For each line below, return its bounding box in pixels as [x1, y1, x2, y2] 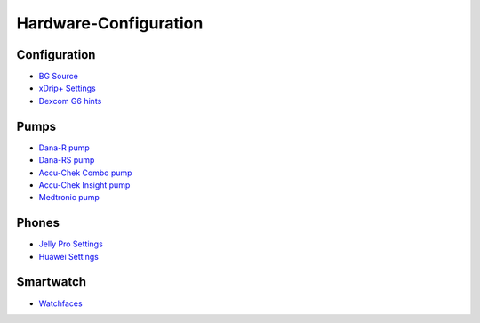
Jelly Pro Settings [38, 238, 104, 249]
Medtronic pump [38, 192, 100, 203]
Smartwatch [16, 274, 87, 289]
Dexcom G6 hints [38, 95, 102, 106]
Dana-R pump [38, 142, 91, 153]
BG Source [38, 71, 79, 82]
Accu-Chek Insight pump [38, 179, 131, 190]
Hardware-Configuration [16, 13, 204, 33]
